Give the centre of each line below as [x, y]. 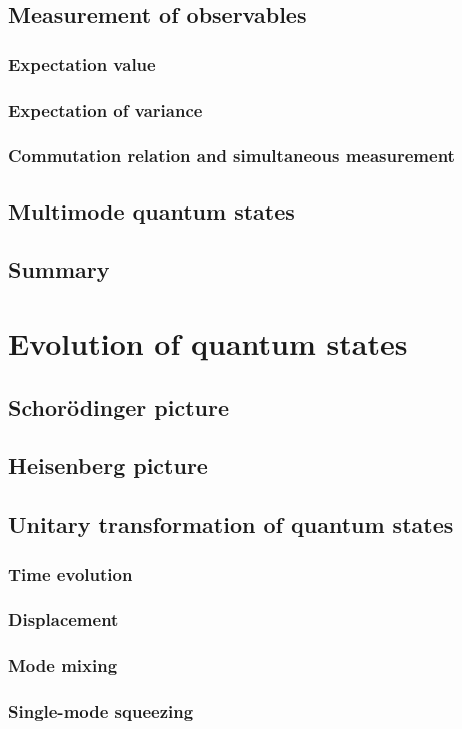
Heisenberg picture [108, 465]
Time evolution [70, 573]
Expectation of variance [105, 109]
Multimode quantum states [151, 210]
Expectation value [82, 63]
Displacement [63, 619]
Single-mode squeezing [101, 711]
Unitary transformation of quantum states [231, 524]
